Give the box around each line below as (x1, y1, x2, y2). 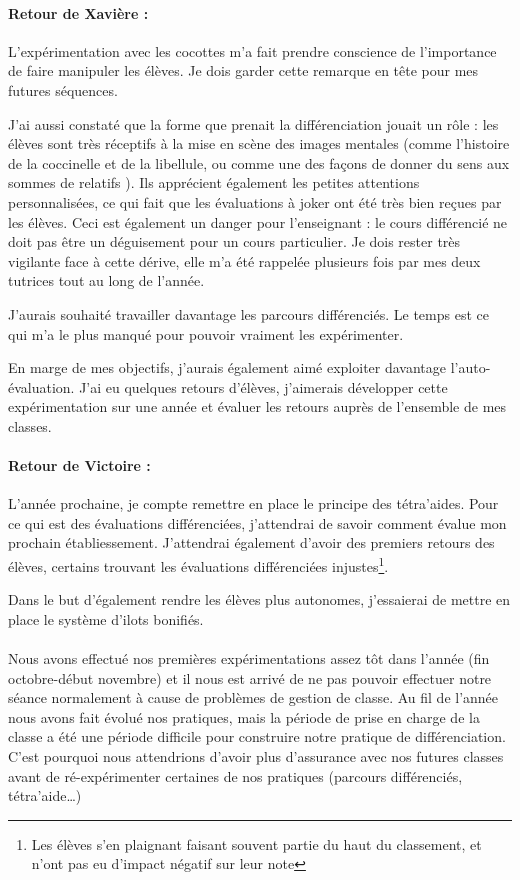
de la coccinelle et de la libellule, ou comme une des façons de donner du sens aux (8, 152, 510, 173)
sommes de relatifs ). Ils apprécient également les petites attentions (8, 172, 420, 193)
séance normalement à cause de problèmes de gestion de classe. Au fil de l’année (8, 687, 499, 708)
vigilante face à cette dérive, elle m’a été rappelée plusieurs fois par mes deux (8, 250, 481, 271)
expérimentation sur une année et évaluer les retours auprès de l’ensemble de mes (8, 396, 507, 417)
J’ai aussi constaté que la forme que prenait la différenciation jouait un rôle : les (8, 113, 499, 134)
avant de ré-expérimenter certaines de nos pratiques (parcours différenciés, (8, 765, 463, 786)
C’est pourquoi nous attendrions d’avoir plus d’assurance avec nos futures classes (8, 746, 504, 767)
